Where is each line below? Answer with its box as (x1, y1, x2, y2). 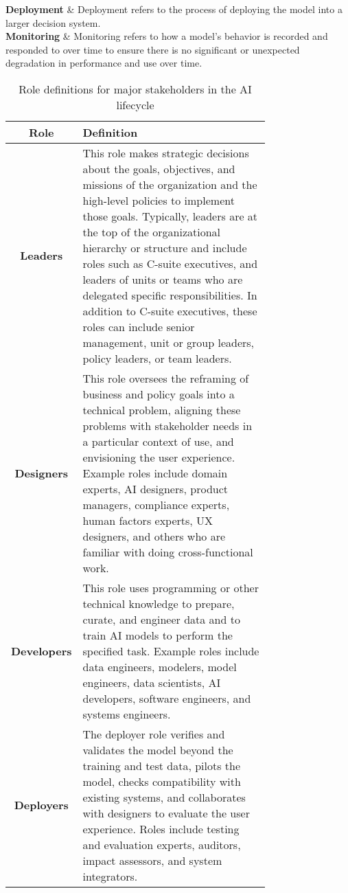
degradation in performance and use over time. (5, 56, 202, 70)
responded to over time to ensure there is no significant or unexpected (5, 42, 300, 56)
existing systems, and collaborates (82, 789, 246, 805)
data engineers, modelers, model (82, 658, 237, 675)
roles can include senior (82, 318, 195, 335)
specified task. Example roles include (82, 642, 259, 659)
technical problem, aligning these (82, 401, 241, 418)
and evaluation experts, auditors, (82, 836, 241, 852)
